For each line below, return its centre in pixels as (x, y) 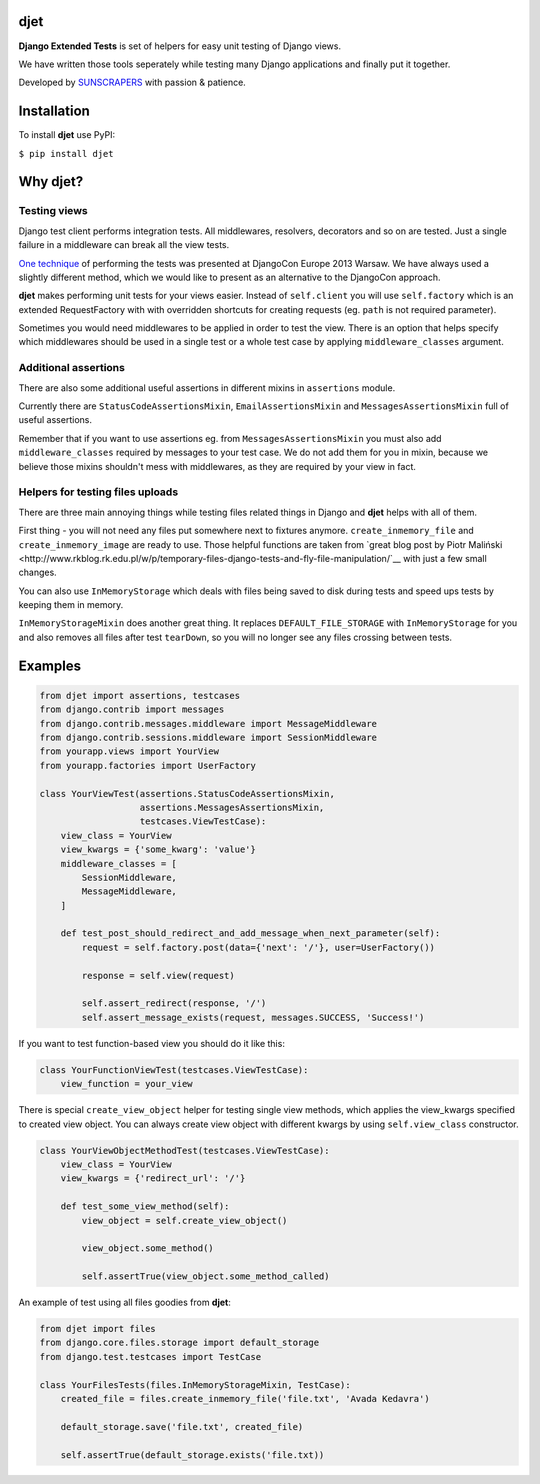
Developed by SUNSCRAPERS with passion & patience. (132, 82)
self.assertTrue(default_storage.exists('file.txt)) (192, 1454)
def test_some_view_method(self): (145, 1206)
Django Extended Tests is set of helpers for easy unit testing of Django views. (180, 46)
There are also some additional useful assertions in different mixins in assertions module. (207, 387)
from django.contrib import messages (132, 709)
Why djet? (51, 181)
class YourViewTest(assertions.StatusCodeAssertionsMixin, (187, 793)
